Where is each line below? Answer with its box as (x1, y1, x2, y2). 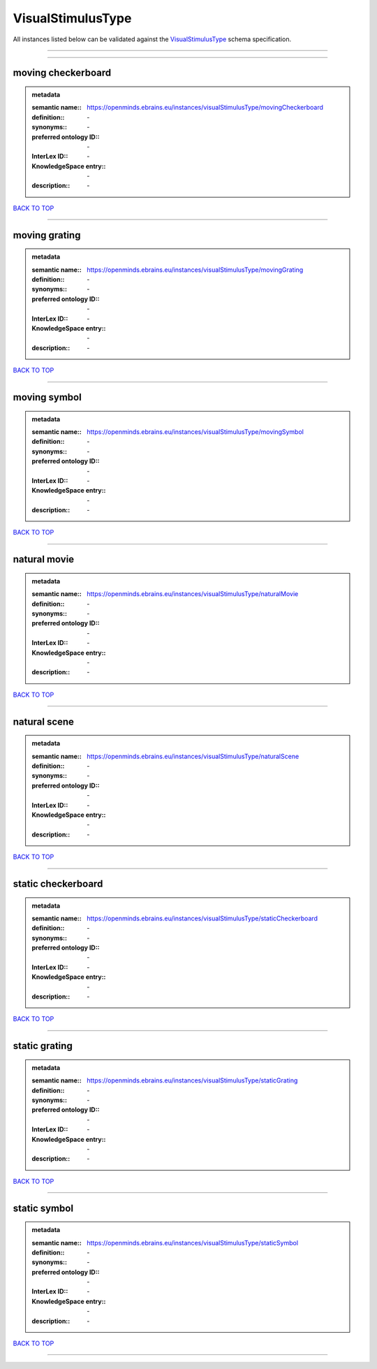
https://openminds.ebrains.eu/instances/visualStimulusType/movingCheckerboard (87, 103, 324, 112)
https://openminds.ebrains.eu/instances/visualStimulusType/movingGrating (87, 266, 304, 274)
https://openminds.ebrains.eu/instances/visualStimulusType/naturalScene (87, 752, 300, 760)
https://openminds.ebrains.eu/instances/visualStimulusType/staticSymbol (87, 1238, 299, 1247)
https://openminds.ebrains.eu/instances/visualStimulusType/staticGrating (87, 1076, 298, 1085)
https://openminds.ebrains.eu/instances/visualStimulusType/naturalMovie (87, 590, 299, 598)
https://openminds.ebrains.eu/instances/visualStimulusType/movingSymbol (87, 427, 304, 436)
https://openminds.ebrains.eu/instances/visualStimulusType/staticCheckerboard (87, 914, 318, 922)
